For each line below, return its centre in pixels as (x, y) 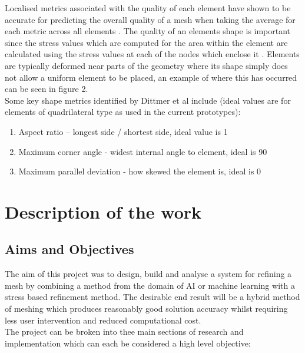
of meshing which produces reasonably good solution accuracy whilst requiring (146, 309)
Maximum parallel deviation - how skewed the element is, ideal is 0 (140, 171)
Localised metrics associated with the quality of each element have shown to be (148, 8)
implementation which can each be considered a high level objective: (128, 343)
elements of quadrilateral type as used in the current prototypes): (123, 112)
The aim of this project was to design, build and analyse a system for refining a (148, 274)
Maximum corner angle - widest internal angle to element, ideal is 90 (143, 151)
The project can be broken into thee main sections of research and (124, 331)
